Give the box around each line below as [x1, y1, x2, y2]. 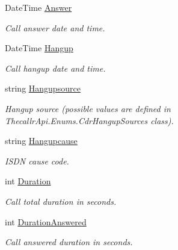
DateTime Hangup [5, 42, 73, 54]
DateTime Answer [5, 1, 72, 13]
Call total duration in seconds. [5, 195, 117, 207]
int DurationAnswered [5, 215, 87, 228]
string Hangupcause [5, 134, 78, 147]
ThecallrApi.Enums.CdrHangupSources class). [5, 114, 174, 127]
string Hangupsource [5, 82, 81, 95]
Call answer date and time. [5, 21, 105, 34]
